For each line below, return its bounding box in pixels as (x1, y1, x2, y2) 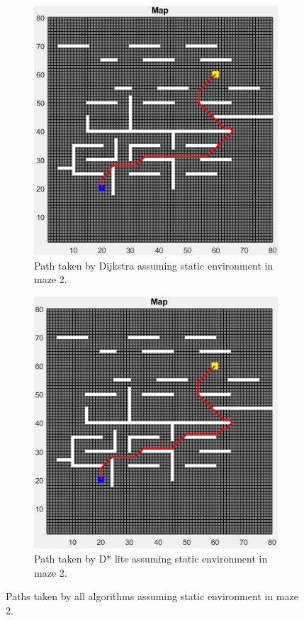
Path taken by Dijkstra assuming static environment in (34, 258, 274, 272)
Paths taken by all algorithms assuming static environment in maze (6, 589, 298, 604)
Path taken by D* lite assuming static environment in (34, 550, 268, 565)
